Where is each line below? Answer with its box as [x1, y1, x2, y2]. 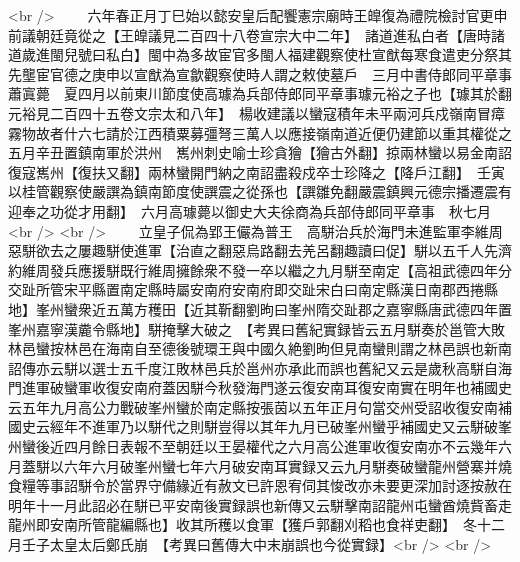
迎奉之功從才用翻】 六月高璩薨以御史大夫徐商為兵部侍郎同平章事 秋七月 [8, 200, 491, 221]
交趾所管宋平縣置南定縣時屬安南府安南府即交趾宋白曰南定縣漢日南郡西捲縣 [8, 279, 498, 300]
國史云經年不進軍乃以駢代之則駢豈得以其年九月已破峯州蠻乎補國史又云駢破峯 [8, 416, 512, 437]
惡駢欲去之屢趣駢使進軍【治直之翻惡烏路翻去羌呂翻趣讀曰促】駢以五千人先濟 [8, 240, 512, 261]
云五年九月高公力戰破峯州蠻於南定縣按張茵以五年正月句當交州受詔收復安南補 [8, 396, 512, 417]
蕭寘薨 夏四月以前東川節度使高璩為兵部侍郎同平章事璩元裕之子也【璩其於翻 [8, 83, 512, 104]
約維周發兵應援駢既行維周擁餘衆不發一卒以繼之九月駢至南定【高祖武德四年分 [8, 259, 512, 280]
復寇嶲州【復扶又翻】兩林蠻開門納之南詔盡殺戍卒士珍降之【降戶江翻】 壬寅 [8, 161, 505, 182]
